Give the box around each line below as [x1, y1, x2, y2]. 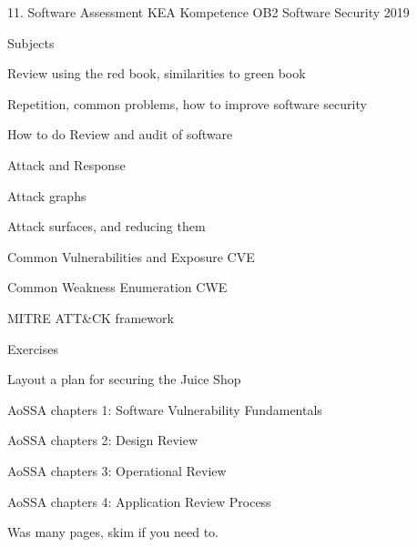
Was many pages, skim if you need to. [7, 522, 219, 542]
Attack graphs [7, 186, 86, 205]
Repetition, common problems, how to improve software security [7, 94, 367, 113]
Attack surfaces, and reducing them [7, 217, 206, 236]
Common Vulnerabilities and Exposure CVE [7, 247, 255, 266]
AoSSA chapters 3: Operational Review [7, 461, 227, 480]
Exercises [7, 339, 58, 358]
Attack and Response [7, 155, 126, 174]
